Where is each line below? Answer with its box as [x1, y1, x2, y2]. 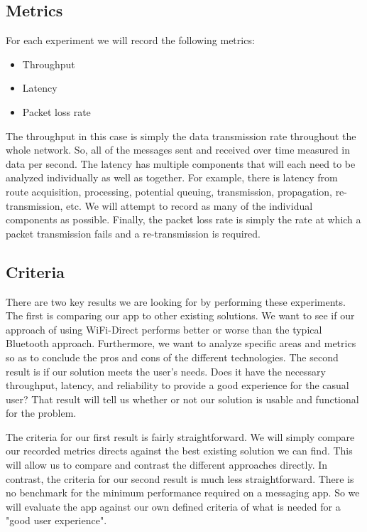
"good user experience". [6, 513, 107, 528]
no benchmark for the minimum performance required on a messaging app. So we [6, 485, 360, 500]
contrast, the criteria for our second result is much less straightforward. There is [6, 471, 354, 486]
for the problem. [6, 405, 77, 420]
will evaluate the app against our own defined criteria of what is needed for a [6, 499, 341, 514]
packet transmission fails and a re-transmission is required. [6, 225, 261, 240]
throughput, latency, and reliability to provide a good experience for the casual [6, 378, 349, 393]
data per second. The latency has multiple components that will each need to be [6, 156, 356, 171]
